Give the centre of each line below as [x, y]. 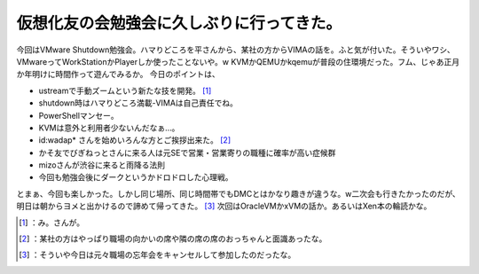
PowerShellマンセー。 [79, 115]
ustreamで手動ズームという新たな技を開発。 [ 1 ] [125, 90]
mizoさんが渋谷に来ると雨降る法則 [102, 165]
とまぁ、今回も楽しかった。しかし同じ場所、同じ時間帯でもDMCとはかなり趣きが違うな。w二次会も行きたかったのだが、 [238, 193]
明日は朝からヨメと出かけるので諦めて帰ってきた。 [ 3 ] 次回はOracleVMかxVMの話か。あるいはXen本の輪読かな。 [224, 206]
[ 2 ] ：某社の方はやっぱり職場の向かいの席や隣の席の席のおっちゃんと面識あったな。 [173, 239]
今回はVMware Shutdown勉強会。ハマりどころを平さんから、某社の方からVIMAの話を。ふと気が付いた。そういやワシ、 [236, 50]
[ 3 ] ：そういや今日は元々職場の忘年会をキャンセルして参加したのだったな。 [157, 255]
